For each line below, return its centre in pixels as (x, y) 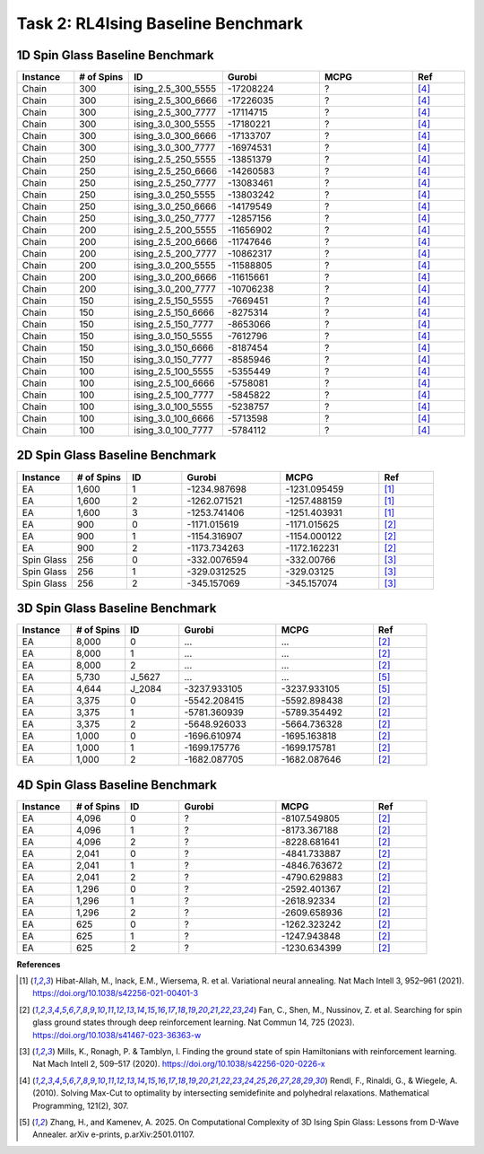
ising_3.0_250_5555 (174, 195)
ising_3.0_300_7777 (174, 148)
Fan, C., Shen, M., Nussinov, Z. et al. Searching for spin (360, 1010)
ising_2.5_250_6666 (175, 171)
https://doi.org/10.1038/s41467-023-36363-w (117, 1035)
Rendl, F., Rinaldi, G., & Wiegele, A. (394, 1080)
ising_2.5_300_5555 (175, 89)
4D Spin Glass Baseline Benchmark (117, 785)
